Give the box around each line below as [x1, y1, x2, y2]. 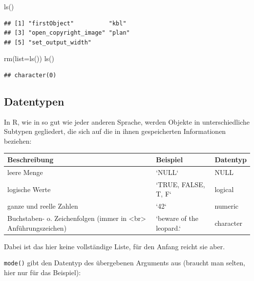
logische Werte [7, 184, 51, 194]
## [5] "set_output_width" [4, 39, 91, 46]
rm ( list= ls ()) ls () [4, 53, 54, 64]
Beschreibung [7, 154, 54, 165]
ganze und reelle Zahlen [7, 201, 78, 211]
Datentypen [4, 93, 64, 108]
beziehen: [4, 135, 32, 146]
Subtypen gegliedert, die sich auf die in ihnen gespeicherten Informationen [4, 126, 226, 136]
